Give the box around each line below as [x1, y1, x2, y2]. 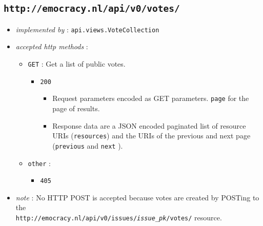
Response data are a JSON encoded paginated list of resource [52, 120, 246, 131]
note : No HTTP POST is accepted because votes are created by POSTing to [15, 192, 259, 202]
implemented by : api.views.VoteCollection [15, 24, 159, 34]
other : [28, 157, 51, 168]
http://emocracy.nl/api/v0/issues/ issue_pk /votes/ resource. [15, 212, 222, 222]
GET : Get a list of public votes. [28, 58, 126, 69]
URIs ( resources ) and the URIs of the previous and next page [52, 130, 251, 141]
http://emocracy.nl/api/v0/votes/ [4, 3, 180, 14]
